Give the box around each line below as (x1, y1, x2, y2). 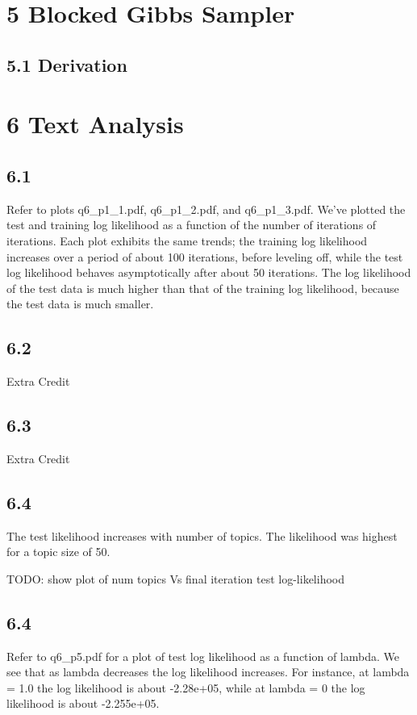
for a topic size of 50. (6, 543, 111, 560)
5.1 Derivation (6, 52, 127, 77)
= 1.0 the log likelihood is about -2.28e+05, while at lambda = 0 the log (6, 679, 365, 696)
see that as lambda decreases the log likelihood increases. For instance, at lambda (6, 663, 410, 680)
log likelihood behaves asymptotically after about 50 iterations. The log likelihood (6, 264, 411, 281)
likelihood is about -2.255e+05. (6, 695, 160, 712)
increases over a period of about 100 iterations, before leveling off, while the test (6, 248, 403, 265)
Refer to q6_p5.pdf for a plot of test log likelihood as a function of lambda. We (6, 647, 399, 664)
